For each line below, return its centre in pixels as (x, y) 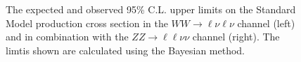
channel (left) (266, 23)
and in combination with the (67, 37)
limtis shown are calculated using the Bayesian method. (126, 50)
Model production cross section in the (87, 23)
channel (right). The (236, 37)
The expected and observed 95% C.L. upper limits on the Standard (151, 9)
